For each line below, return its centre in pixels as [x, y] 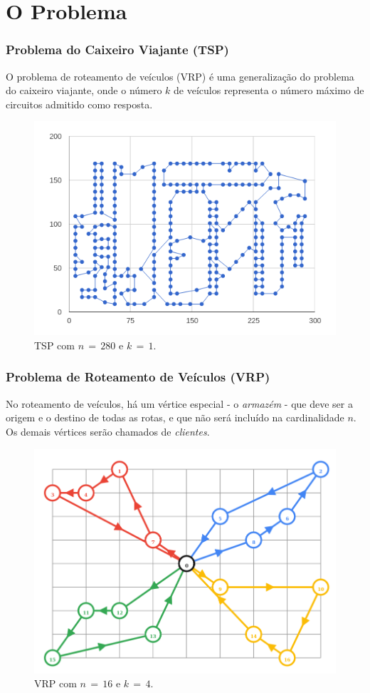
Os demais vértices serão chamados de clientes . [108, 431]
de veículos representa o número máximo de [269, 90]
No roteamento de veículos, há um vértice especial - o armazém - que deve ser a [179, 403]
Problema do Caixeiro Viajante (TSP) [117, 50]
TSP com [54, 345]
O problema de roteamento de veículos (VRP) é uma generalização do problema [180, 76]
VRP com [55, 683]
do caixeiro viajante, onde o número [84, 90]
